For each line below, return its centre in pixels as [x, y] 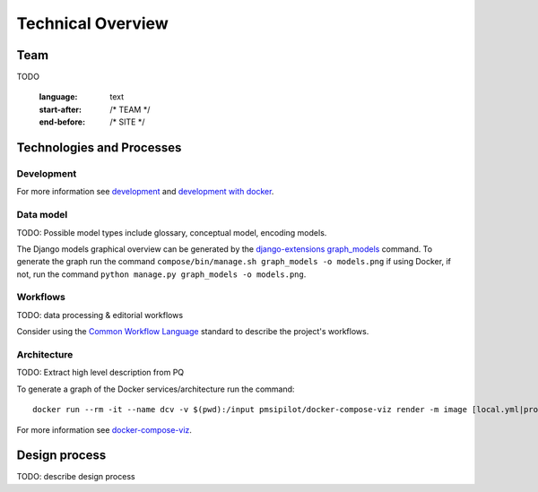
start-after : [61, 109]
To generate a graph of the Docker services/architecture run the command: [156, 389]
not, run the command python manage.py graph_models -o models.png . [161, 274]
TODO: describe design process [76, 477]
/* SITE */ [127, 122]
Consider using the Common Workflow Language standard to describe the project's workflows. [193, 332]
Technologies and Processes [99, 148]
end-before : [62, 122]
